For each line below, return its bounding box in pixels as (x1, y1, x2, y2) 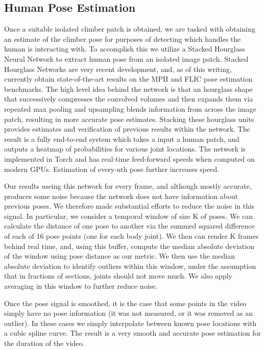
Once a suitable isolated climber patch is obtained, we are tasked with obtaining (4, 23, 255, 34)
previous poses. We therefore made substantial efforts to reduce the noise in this (4, 201, 255, 211)
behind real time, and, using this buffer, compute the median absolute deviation (4, 240, 254, 251)
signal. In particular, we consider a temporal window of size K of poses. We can (4, 210, 253, 221)
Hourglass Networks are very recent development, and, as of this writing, (4, 63, 232, 74)
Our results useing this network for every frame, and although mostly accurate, (4, 181, 252, 191)
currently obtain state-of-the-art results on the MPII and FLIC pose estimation (4, 73, 253, 84)
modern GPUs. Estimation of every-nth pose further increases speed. (4, 163, 220, 174)
